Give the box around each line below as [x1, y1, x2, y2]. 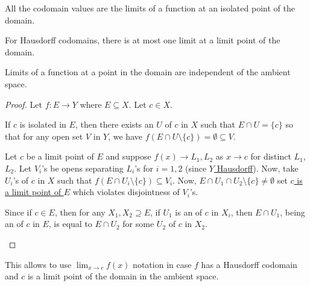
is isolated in [19, 118, 66, 131]
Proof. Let [5, 98, 42, 110]
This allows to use [5, 258, 72, 270]
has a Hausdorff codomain [201, 258, 297, 270]
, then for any [54, 205, 106, 218]
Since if [5, 205, 32, 218]
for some [122, 217, 154, 230]
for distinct [250, 150, 291, 163]
